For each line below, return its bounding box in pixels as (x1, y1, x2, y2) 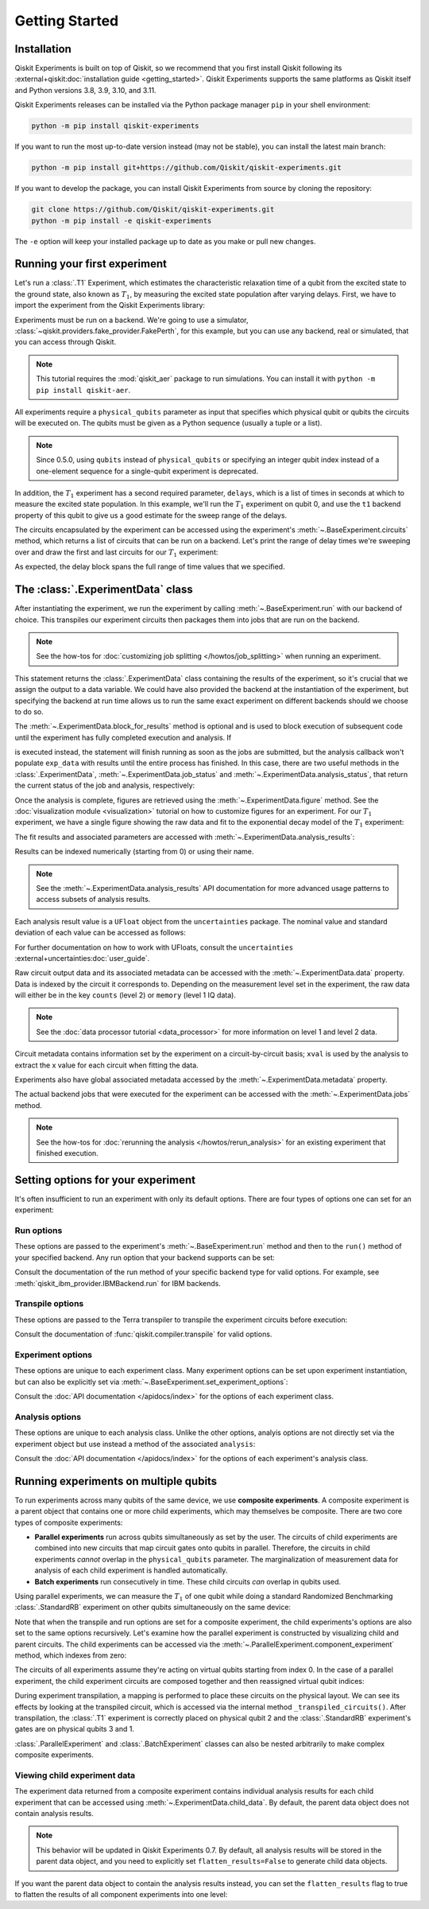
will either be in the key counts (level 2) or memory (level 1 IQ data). (14, 990, 236, 1000)
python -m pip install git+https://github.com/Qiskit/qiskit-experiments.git (31, 163, 342, 173)
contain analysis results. (14, 1809, 95, 1818)
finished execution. (36, 1149, 99, 1157)
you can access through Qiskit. (14, 337, 117, 347)
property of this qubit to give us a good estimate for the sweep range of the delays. (14, 510, 288, 520)
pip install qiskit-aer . (36, 385, 131, 395)
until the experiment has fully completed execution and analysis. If (14, 733, 232, 742)
